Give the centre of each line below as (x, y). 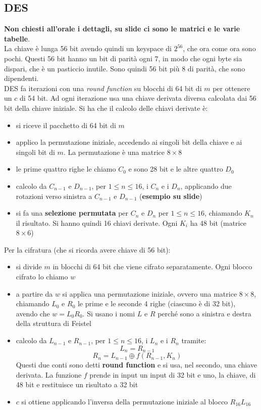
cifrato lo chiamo (42, 277)
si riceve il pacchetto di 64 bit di (66, 125)
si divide (29, 266)
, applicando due (206, 186)
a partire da (34, 293)
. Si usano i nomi (109, 313)
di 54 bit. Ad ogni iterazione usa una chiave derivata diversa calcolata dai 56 (138, 98)
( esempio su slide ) (171, 196)
